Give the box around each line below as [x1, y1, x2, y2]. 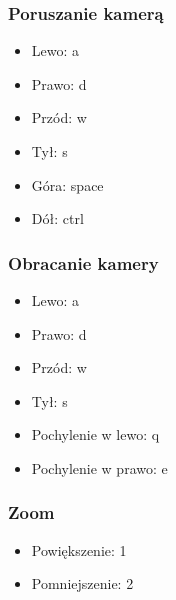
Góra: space [31, 174, 104, 195]
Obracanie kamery [8, 250, 159, 275]
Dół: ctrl [31, 208, 84, 229]
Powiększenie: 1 [31, 539, 127, 560]
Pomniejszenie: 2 [31, 573, 134, 594]
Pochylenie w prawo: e [31, 457, 168, 478]
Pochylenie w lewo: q [31, 424, 160, 445]
